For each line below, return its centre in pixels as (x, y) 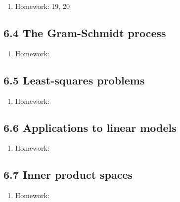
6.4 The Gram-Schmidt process (85, 32)
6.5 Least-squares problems (74, 80)
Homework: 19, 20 (42, 6)
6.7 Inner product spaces (68, 175)
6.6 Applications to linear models (90, 127)
